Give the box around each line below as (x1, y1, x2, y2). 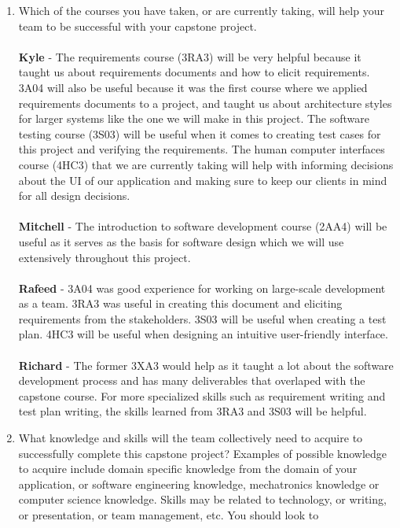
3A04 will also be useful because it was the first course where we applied (18, 79, 368, 95)
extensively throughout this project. (18, 249, 191, 265)
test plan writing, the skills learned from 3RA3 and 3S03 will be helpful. (18, 403, 367, 419)
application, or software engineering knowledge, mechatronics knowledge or (18, 475, 380, 492)
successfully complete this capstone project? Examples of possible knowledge (18, 445, 387, 461)
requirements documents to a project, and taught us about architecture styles (18, 94, 392, 111)
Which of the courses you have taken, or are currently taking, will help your (18, 2, 384, 18)
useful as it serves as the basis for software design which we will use (18, 233, 344, 249)
